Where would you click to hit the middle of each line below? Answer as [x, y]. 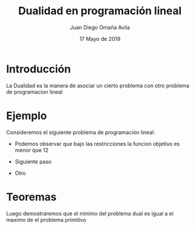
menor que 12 [32, 150]
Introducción [39, 69]
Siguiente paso [33, 161]
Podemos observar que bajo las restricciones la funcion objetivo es [97, 144]
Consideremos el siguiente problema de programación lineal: [81, 132]
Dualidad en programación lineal [100, 11]
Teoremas [32, 197]
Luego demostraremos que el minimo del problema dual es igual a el [90, 213]
